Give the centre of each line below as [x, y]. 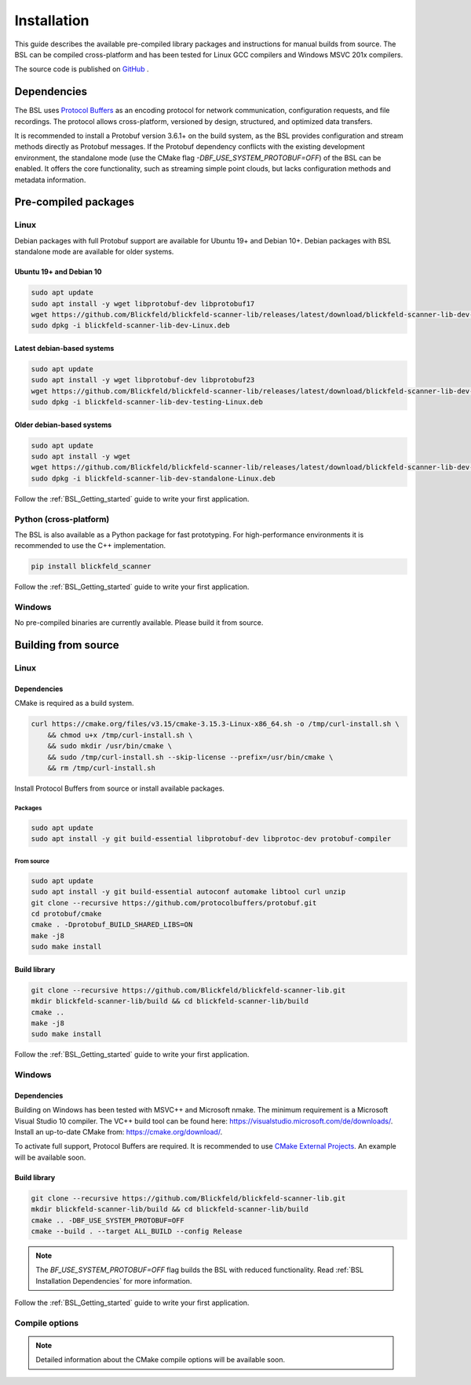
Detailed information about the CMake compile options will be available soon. [161, 1360]
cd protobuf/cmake [66, 914]
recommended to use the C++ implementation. [90, 546]
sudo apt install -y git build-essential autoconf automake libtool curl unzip [188, 892]
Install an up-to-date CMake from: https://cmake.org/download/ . [119, 1132]
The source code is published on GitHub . [82, 69]
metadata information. [50, 180]
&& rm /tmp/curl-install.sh [102, 768]
